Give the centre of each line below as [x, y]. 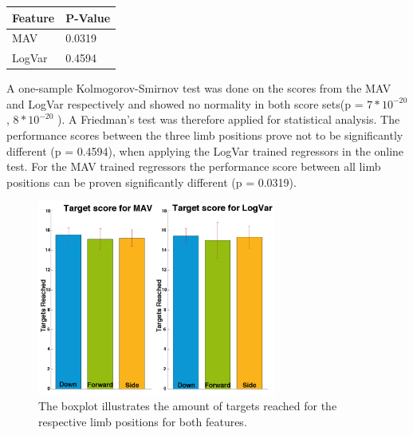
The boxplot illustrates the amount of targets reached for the [188, 406]
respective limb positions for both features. [143, 421]
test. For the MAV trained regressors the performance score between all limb [194, 166]
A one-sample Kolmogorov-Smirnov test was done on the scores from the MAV [199, 88]
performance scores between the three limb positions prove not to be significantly [205, 135]
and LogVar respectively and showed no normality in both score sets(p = [185, 103]
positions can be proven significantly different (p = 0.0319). [151, 182]
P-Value [88, 17]
